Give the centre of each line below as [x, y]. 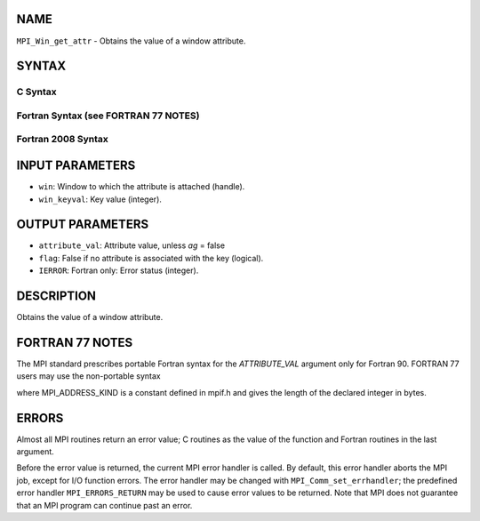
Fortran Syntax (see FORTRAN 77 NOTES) [108, 116]
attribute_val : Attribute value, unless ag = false [132, 245]
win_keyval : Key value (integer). [100, 199]
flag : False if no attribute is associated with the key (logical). [151, 258]
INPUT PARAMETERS [76, 166]
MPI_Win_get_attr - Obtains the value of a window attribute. [131, 41]
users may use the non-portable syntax [88, 376]
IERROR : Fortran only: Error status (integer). [119, 270]
